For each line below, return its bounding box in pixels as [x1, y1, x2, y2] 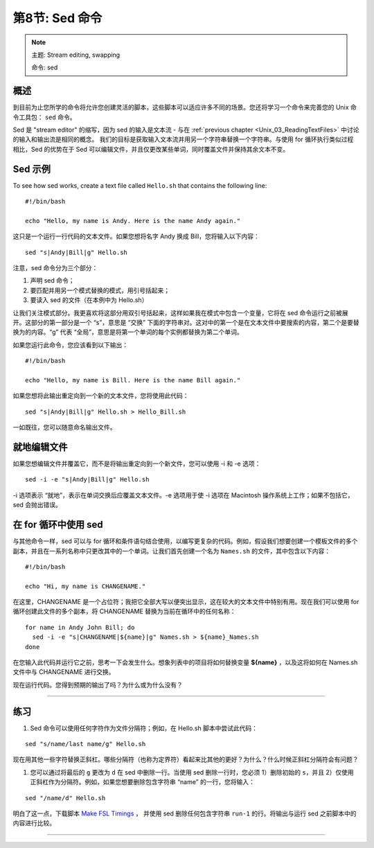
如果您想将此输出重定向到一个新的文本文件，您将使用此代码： [12, 391, 189, 400]
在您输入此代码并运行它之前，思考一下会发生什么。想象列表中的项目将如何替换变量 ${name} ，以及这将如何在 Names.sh [12, 658, 358, 666]
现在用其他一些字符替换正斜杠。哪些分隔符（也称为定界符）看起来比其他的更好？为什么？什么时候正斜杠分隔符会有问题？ [12, 755, 359, 763]
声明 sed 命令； [30, 276, 75, 285]
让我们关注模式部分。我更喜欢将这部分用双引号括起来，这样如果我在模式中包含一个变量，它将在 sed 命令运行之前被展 [12, 308, 348, 317]
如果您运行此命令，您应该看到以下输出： [12, 340, 128, 349]
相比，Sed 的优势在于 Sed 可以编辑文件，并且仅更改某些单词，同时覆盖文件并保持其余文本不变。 [12, 145, 290, 153]
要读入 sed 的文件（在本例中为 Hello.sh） [30, 296, 148, 304]
